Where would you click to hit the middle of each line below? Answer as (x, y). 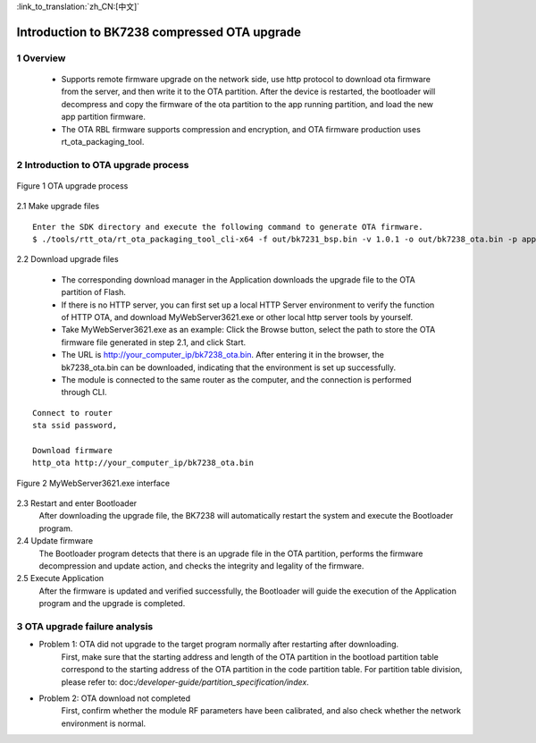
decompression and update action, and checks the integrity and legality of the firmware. (201, 566)
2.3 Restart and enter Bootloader (77, 503)
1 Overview (41, 58)
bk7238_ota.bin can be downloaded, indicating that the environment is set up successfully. (229, 367)
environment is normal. (104, 723)
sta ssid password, (75, 426)
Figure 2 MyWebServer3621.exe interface (93, 483)
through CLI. (84, 393)
